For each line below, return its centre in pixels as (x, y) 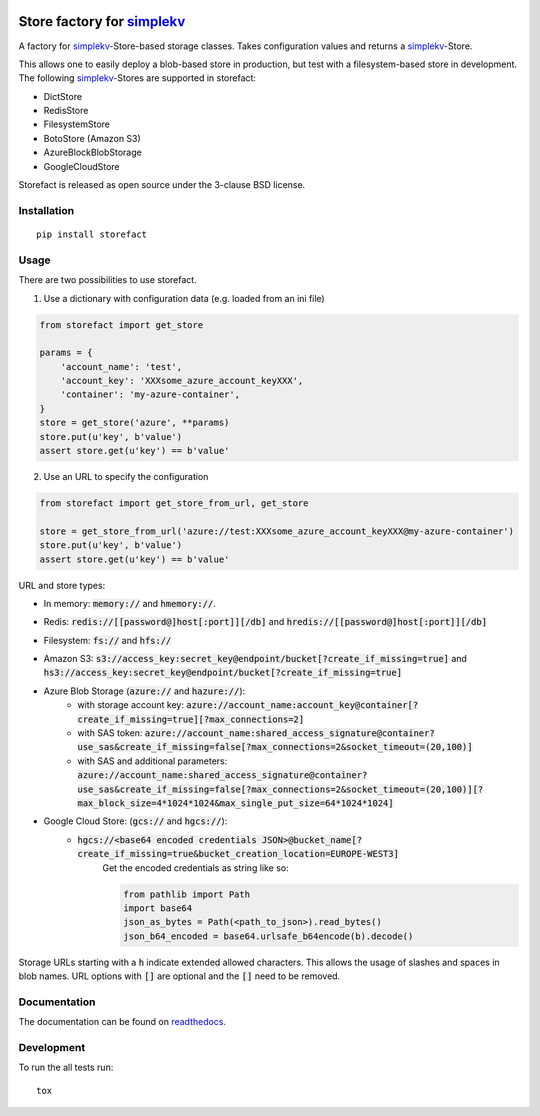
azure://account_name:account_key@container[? (302, 705)
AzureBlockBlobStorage (92, 152)
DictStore (63, 96)
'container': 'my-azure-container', (150, 394)
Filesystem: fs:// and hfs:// (107, 640)
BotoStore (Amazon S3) (92, 138)
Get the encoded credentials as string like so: (195, 867)
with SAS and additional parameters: (152, 761)
